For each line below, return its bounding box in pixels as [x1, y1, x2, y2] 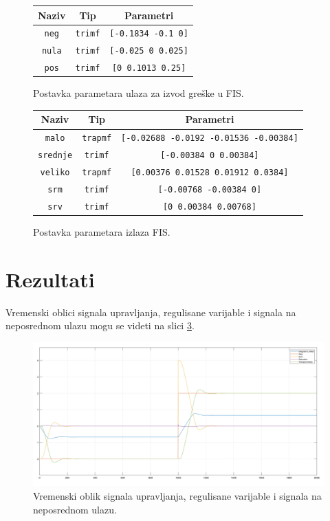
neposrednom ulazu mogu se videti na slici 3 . [5, 318, 195, 333]
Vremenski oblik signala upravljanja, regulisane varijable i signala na [33, 489, 322, 503]
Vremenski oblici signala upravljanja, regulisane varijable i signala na [5, 304, 296, 319]
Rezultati [5, 265, 95, 293]
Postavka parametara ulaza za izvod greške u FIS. [33, 86, 244, 100]
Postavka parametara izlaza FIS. [33, 225, 170, 239]
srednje [38, 151, 73, 161]
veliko [40, 168, 70, 178]
